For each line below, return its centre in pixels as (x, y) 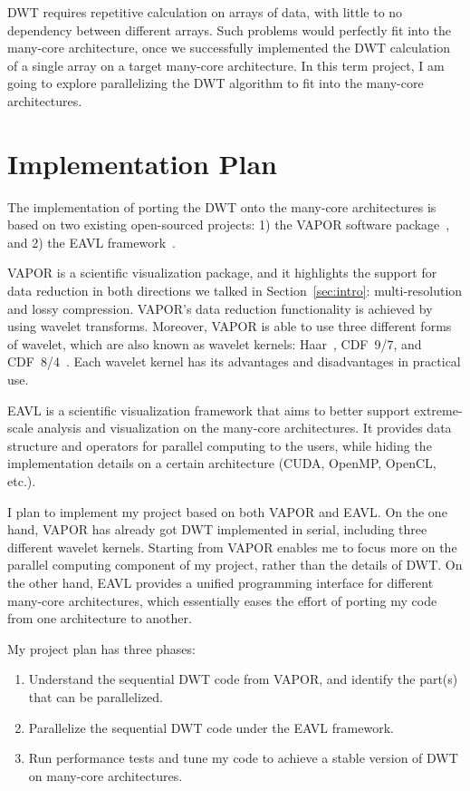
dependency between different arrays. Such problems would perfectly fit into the (229, 29)
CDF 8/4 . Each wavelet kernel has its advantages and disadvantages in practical (234, 361)
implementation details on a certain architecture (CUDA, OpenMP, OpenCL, (222, 463)
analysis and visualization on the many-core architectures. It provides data (245, 428)
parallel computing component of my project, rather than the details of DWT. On (235, 565)
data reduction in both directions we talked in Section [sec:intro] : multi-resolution (235, 291)
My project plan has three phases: (101, 648)
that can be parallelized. (96, 696)
